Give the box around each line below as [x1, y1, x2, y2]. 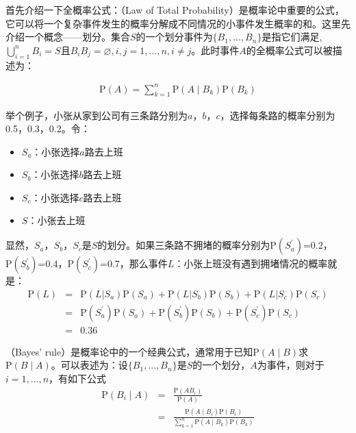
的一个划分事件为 [136, 29, 213, 44]
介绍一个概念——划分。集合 [5, 29, 130, 44]
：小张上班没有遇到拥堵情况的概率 [174, 256, 328, 271]
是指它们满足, [262, 29, 322, 44]
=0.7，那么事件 [100, 256, 168, 271]
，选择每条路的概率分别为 [220, 108, 335, 122]
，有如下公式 [49, 371, 107, 385]
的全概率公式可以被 [246, 42, 333, 57]
